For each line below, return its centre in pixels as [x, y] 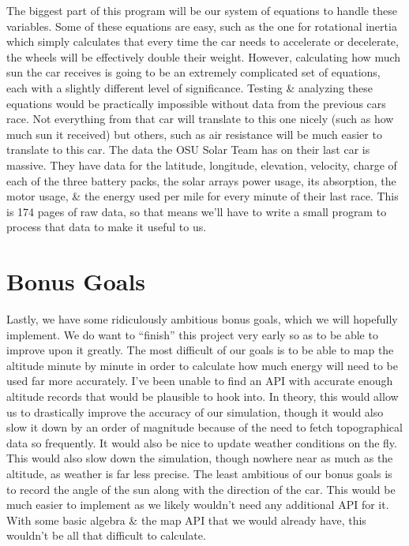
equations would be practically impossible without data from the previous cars [196, 103]
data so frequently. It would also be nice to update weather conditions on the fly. [202, 442]
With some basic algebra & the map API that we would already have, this [186, 520]
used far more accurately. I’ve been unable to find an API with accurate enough [200, 381]
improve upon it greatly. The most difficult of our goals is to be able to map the [200, 350]
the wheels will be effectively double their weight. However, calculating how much [204, 56]
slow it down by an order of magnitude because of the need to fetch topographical [204, 427]
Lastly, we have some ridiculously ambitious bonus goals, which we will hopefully [202, 319]
